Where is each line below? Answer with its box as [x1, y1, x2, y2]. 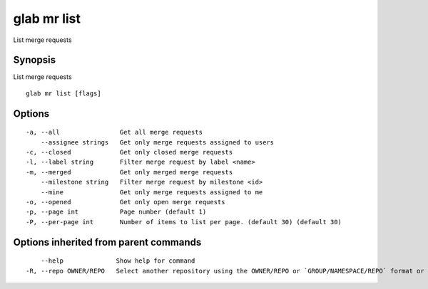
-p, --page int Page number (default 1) [26, 208, 207, 216]
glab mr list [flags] [26, 89, 101, 98]
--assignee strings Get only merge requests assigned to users [40, 138, 275, 146]
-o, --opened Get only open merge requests [26, 198, 225, 206]
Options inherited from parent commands [13, 236, 202, 248]
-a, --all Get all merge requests [26, 128, 203, 137]
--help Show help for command [40, 257, 195, 265]
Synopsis [13, 54, 56, 66]
